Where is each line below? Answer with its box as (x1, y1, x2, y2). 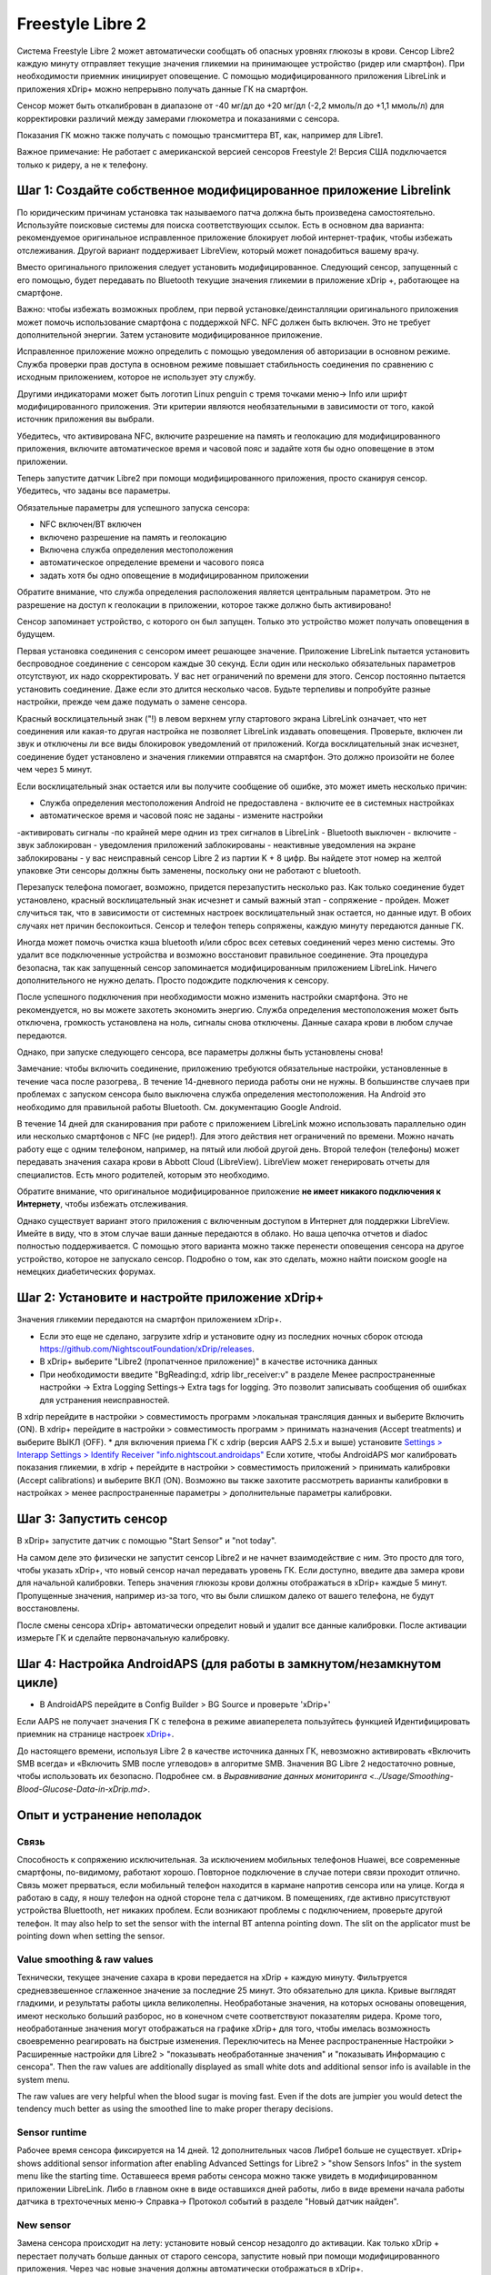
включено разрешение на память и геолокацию (39, 531, 227, 542)
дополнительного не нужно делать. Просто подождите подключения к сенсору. (16, 975, 329, 986)
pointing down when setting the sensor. (16, 1930, 165, 1942)
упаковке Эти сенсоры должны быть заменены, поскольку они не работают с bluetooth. (16, 864, 362, 875)
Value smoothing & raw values (16, 1953, 154, 1966)
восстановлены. (16, 1603, 81, 1614)
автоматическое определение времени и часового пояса (39, 557, 265, 568)
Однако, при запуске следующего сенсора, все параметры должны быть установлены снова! (16, 1046, 384, 1057)
